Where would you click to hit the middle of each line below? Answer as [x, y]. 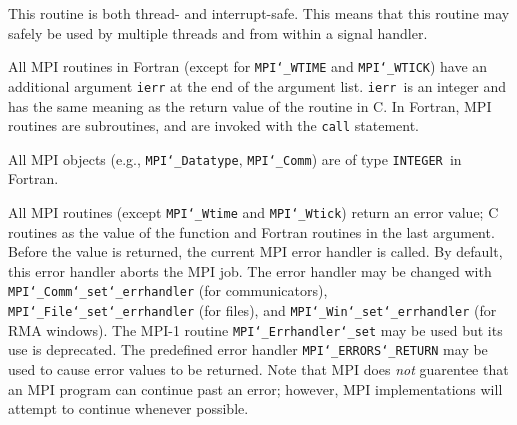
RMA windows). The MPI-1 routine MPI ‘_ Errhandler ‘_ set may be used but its [255, 329]
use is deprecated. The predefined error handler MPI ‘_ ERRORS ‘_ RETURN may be [248, 349]
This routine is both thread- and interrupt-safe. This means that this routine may [259, 13]
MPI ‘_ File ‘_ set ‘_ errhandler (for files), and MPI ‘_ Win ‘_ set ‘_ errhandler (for [252, 310]
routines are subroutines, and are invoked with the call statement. [214, 125]
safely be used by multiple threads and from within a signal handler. [218, 32]
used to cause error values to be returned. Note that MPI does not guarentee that [258, 369]
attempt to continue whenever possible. [128, 408]
